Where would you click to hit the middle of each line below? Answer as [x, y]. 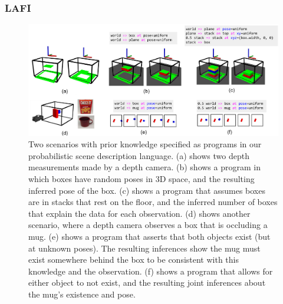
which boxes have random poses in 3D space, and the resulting [141, 179]
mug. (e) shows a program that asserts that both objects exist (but [149, 236]
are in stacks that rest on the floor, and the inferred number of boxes [153, 202]
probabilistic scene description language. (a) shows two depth [139, 155]
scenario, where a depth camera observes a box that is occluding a [148, 225]
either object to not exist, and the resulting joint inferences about [147, 282]
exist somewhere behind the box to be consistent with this [134, 260]
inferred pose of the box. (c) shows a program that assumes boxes [147, 190]
